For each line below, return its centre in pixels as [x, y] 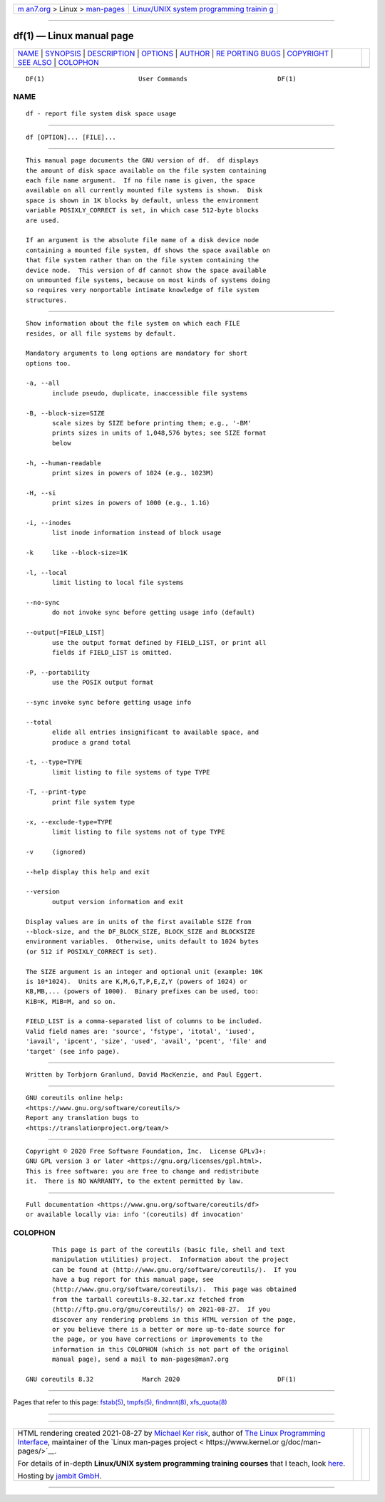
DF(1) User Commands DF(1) [161, 79]
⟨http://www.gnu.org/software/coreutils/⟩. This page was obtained [174, 1289]
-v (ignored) [56, 852]
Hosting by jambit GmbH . [60, 1476]
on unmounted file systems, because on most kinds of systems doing [148, 280]
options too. [48, 363]
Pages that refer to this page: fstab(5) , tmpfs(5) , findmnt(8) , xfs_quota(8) [120, 1402]
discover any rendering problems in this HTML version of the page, [174, 1319]
